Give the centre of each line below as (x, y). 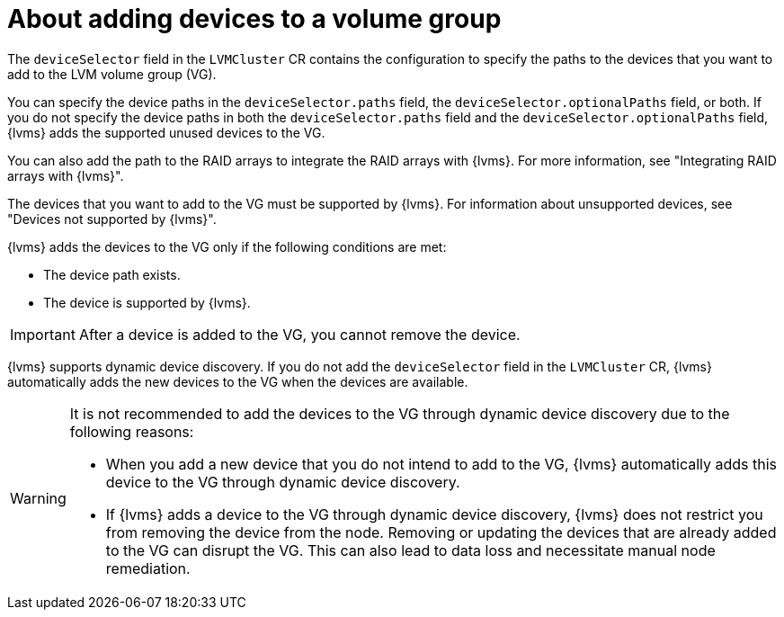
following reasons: (132, 431)
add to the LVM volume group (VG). (112, 74)
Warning (38, 498)
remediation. (148, 568)
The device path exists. (112, 274)
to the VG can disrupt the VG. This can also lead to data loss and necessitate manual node (410, 550)
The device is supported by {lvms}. (147, 302)
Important (43, 334)
